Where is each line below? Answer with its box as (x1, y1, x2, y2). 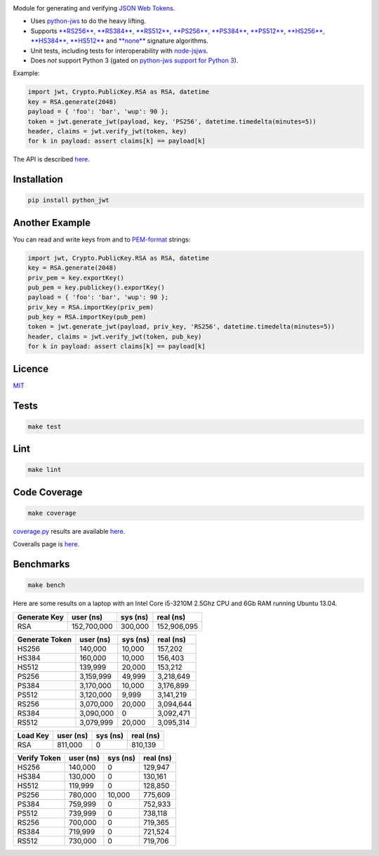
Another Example (13, 216, 91, 228)
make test (27, 422, 62, 430)
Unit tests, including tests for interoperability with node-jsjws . (30, 46, 208, 55)
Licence (13, 362, 49, 375)
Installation (13, 173, 63, 185)
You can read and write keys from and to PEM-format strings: (13, 235, 191, 244)
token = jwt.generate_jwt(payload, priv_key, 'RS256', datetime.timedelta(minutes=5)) (27, 323, 335, 331)
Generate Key (17, 612, 65, 621)
